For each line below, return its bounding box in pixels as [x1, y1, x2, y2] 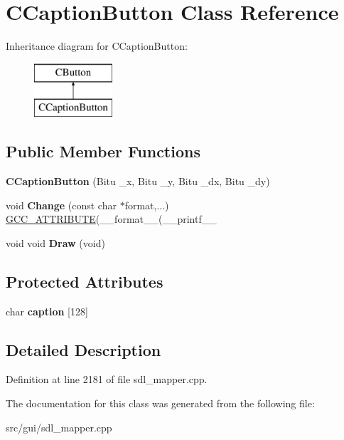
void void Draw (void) [6, 235, 105, 250]
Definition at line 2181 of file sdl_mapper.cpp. [6, 372, 208, 387]
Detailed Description [6, 338, 161, 360]
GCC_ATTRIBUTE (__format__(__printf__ [6, 211, 217, 226]
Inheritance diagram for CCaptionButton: [6, 38, 188, 53]
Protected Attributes [6, 270, 163, 292]
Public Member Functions [6, 140, 200, 162]
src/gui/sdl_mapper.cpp [6, 419, 112, 434]
